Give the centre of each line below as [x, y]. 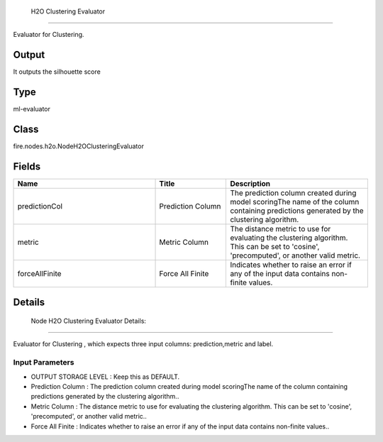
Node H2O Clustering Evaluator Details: [89, 321]
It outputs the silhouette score [57, 72]
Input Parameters [44, 363]
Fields [27, 166]
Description [250, 184]
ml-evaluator [32, 109]
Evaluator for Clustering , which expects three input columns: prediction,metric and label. [143, 344]
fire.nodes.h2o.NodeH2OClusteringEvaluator [79, 146]
